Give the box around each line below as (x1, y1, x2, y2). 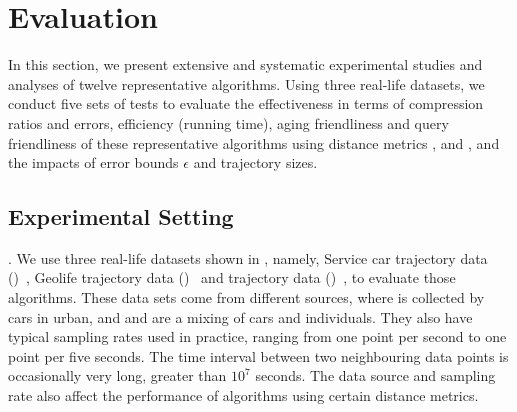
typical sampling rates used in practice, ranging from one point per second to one (8, 326, 507, 347)
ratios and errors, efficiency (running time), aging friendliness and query (8, 112, 449, 133)
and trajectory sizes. (193, 152, 318, 173)
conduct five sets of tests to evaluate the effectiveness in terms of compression (8, 93, 484, 114)
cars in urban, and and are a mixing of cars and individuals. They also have (8, 306, 473, 327)
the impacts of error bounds (8, 152, 179, 173)
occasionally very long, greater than (8, 365, 227, 386)
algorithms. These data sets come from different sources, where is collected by (8, 287, 485, 308)
